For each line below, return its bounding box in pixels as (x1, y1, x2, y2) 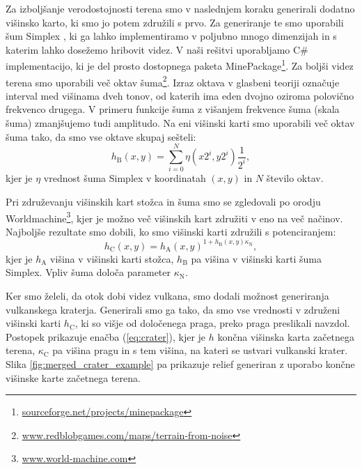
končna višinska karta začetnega (217, 329, 355, 344)
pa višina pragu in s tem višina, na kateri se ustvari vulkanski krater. (52, 343, 348, 357)
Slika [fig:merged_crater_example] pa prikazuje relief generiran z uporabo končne (6, 357, 355, 371)
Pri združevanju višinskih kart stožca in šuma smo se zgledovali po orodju (6, 194, 321, 208)
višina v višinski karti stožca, (50, 251, 174, 266)
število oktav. (266, 171, 324, 185)
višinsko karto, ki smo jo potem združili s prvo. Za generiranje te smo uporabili (6, 15, 344, 29)
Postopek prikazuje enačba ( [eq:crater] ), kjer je (6, 329, 206, 344)
